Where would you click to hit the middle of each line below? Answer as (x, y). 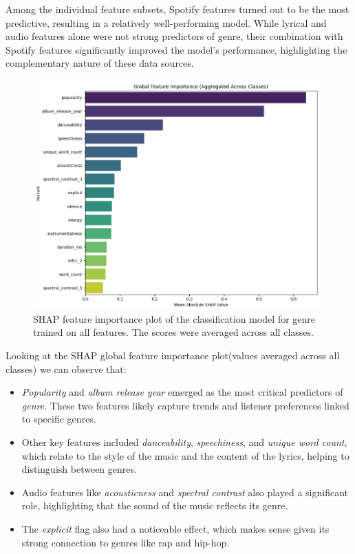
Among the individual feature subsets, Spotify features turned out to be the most (177, 9)
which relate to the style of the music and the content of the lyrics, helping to (185, 455)
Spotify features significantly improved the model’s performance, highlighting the (176, 49)
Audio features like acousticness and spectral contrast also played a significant (185, 492)
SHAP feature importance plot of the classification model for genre (174, 318)
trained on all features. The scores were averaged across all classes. (173, 332)
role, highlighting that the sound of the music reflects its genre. (155, 505)
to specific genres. (59, 419)
